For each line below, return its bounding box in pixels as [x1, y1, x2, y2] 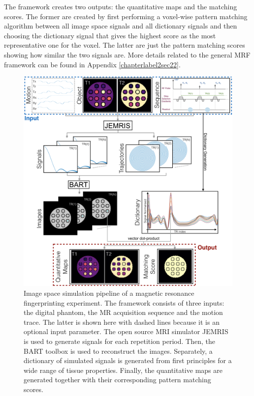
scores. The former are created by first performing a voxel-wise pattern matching [4, 11, 248, 21]
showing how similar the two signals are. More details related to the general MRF [4, 49, 251, 59]
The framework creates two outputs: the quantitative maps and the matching [4, 1, 237, 11]
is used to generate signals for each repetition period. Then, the [24, 336, 215, 346]
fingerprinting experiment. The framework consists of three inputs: [24, 297, 224, 308]
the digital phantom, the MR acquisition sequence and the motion [24, 307, 223, 317]
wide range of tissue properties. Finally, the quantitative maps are [24, 365, 222, 375]
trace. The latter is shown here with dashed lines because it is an [24, 316, 220, 327]
